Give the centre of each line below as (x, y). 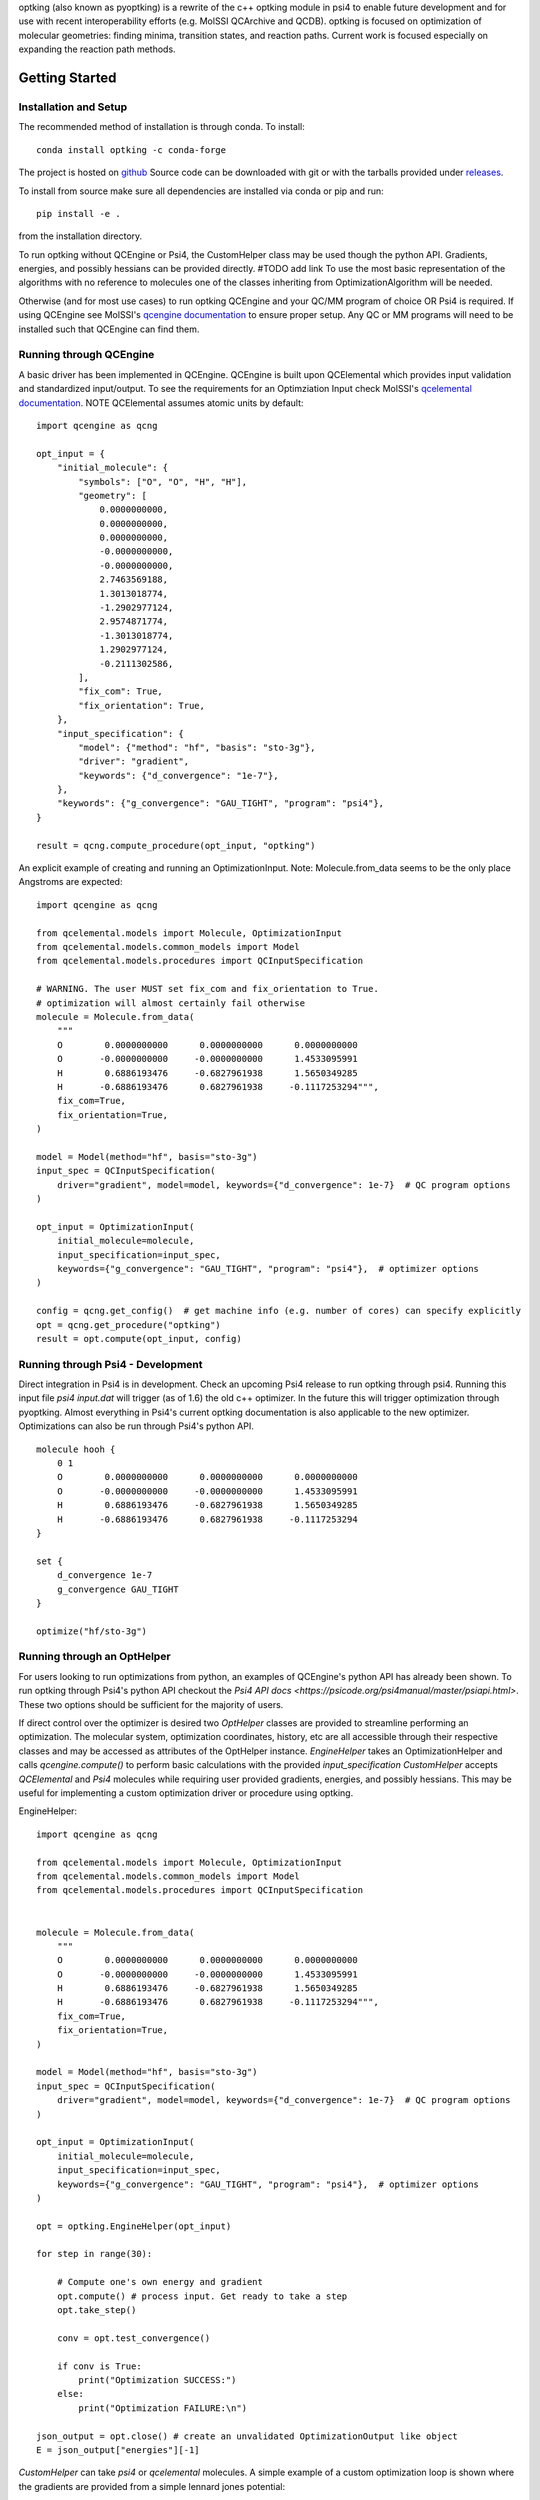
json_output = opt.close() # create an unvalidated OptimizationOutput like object (247, 2436)
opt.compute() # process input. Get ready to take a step (202, 2296)
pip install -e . (78, 213)
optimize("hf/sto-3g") (92, 1631)
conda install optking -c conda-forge (131, 149)
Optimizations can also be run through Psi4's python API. (136, 1426)
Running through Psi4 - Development (111, 1364)
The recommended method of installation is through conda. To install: (161, 127)
